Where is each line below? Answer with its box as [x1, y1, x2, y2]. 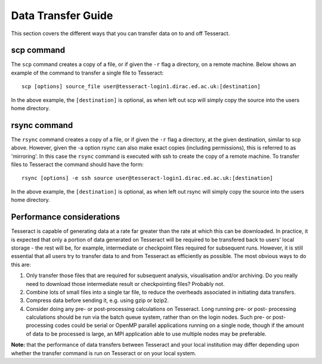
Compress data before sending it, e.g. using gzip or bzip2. [26, 297, 169, 304]
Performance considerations [11, 212, 120, 222]
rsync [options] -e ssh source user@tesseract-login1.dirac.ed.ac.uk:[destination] [21, 175, 274, 182]
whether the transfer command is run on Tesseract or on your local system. [11, 349, 197, 357]
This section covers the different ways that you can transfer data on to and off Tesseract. [11, 30, 230, 37]
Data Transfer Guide [11, 9, 113, 22]
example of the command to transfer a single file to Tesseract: [11, 69, 164, 76]
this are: [11, 261, 31, 268]
